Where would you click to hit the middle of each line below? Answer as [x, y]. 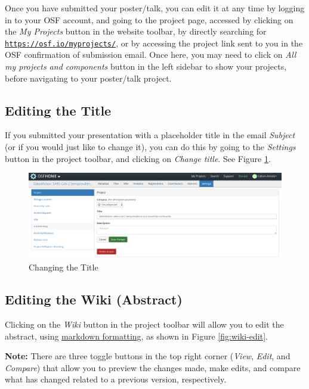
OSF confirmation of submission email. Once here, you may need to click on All [151, 55]
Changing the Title [64, 267]
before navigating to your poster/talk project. [88, 78]
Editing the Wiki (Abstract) [94, 299]
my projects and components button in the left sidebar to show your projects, [146, 66]
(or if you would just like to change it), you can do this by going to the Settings [150, 147]
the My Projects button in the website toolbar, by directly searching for [136, 31]
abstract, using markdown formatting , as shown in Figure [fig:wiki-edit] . [136, 336]
